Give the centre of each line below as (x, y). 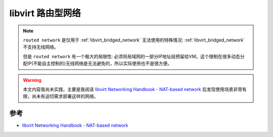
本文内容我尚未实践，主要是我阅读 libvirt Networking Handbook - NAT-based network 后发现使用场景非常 (133, 89)
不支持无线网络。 (41, 47)
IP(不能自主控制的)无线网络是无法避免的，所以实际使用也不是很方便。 (99, 64)
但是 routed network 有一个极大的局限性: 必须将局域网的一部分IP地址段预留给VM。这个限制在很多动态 (131, 56)
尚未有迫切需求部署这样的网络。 (65, 97)
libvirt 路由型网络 (45, 13)
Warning (32, 80)
